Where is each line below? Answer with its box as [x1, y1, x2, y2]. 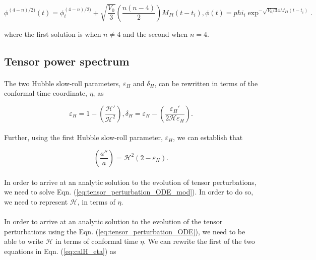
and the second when [122, 28, 188, 39]
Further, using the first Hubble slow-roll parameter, [4, 132, 163, 143]
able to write [4, 236, 43, 246]
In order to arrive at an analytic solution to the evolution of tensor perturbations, [4, 176, 257, 187]
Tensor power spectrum [4, 53, 130, 69]
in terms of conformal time [55, 236, 138, 246]
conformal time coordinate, [4, 88, 87, 98]
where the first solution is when [4, 28, 101, 39]
